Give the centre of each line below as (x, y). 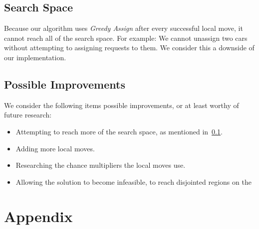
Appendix (38, 216)
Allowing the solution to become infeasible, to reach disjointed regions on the (133, 181)
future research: (28, 115)
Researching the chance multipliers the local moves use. (101, 165)
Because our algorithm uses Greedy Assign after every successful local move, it (124, 28)
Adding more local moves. (55, 148)
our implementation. (35, 57)
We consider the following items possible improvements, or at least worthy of (122, 105)
